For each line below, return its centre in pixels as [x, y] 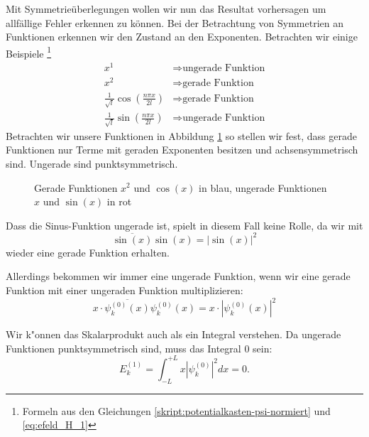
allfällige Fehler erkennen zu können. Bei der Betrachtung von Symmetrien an [175, 22]
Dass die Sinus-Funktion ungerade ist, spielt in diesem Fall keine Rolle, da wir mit [184, 225]
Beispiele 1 [29, 52]
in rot [119, 201]
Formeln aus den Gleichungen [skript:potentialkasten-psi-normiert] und [176, 410]
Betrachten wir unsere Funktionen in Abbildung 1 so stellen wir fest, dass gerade [181, 135]
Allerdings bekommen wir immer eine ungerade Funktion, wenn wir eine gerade [178, 276]
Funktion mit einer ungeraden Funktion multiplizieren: [125, 290]
